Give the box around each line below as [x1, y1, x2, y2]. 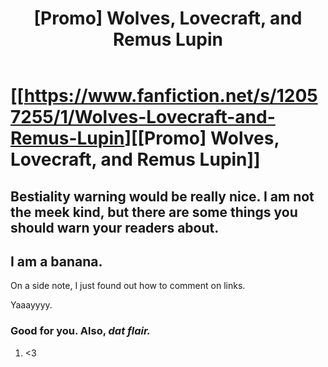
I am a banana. [10, 253, 103, 270]
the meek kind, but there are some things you [10, 203, 298, 221]
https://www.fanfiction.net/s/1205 [23, 85, 318, 107]
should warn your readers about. [10, 219, 220, 236]
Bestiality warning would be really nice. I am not [10, 188, 315, 205]
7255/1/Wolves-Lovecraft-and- [10, 106, 276, 129]
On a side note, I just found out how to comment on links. [10, 280, 246, 292]
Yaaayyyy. [10, 299, 53, 311]
